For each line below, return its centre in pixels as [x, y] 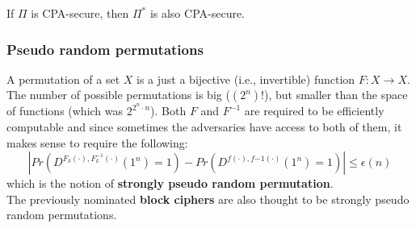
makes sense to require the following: [97, 142]
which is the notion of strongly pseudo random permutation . [170, 183]
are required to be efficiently [314, 111]
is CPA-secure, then [80, 13]
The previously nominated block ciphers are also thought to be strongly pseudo [208, 199]
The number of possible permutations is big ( [118, 95]
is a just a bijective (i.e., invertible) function [246, 79]
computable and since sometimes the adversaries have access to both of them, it [204, 127]
